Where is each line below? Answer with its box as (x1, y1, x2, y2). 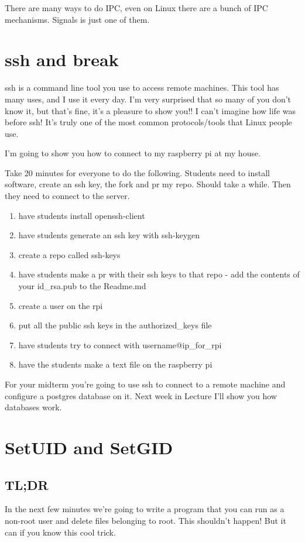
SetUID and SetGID (5, 435, 173, 459)
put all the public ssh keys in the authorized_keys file (18, 319, 212, 331)
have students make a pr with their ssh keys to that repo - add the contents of (18, 268, 300, 280)
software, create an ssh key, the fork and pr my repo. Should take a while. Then (5, 178, 291, 190)
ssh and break (5, 47, 119, 71)
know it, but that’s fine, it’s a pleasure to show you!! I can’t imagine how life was (5, 104, 296, 116)
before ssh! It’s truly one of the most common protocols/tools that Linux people (5, 116, 292, 128)
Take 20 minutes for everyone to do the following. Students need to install (5, 166, 270, 179)
